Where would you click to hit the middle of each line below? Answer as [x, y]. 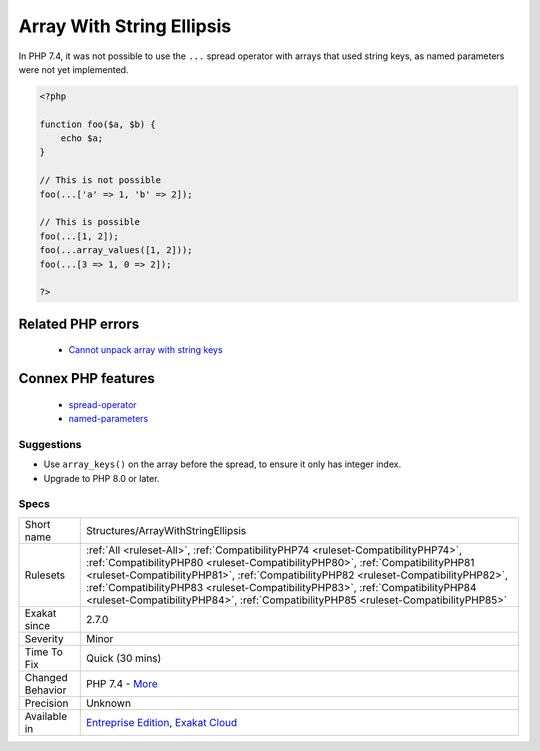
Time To [44, 652]
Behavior [45, 690]
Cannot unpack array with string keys [146, 350]
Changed [46, 677]
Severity [44, 638]
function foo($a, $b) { [98, 124]
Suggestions [50, 444]
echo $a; [82, 138]
